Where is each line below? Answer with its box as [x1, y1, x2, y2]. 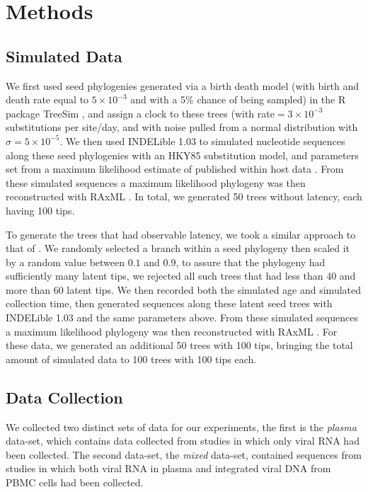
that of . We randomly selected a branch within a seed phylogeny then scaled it [6, 241, 350, 256]
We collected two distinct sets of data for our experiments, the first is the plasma [6, 419, 357, 434]
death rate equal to [6, 92, 89, 107]
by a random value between [6, 254, 125, 269]
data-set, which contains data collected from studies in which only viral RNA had [6, 433, 360, 448]
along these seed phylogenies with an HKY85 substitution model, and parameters [6, 147, 359, 162]
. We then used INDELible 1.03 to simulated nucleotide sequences [59, 133, 345, 148]
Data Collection [6, 386, 123, 408]
